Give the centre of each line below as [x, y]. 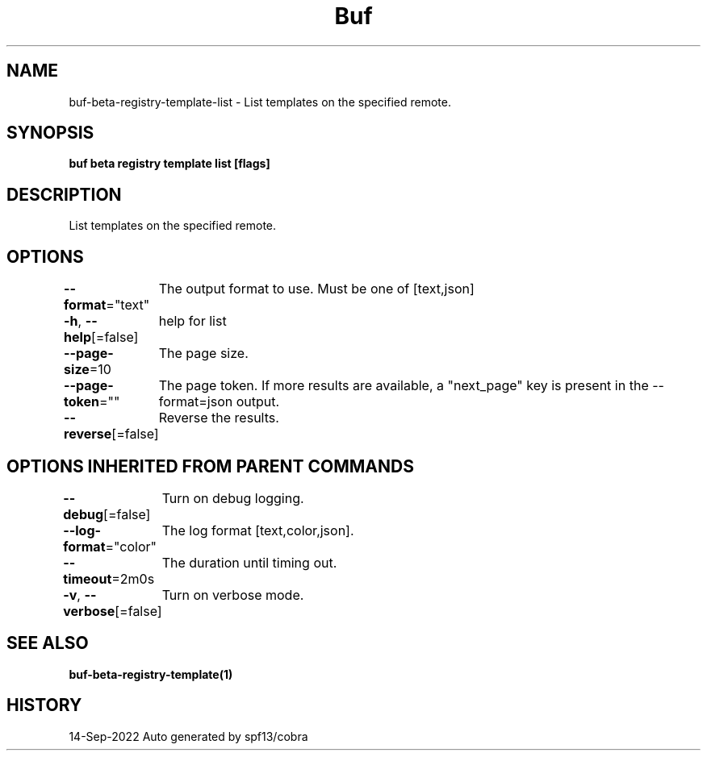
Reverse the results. [219, 418]
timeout [88, 578]
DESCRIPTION [64, 194]
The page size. [203, 354]
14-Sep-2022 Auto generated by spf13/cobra [188, 736]
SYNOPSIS [50, 133]
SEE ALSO [48, 643]
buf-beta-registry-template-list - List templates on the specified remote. [260, 102]
